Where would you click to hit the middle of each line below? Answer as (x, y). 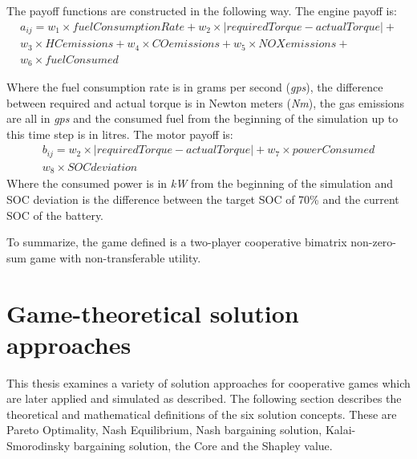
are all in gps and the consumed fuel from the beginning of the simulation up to (202, 118)
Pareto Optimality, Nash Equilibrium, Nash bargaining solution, (164, 430)
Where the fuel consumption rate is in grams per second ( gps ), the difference (195, 87)
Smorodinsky (38, 446)
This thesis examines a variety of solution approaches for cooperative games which (208, 382)
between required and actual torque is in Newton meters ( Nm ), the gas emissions (206, 102)
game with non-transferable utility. (115, 257)
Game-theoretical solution (153, 313)
